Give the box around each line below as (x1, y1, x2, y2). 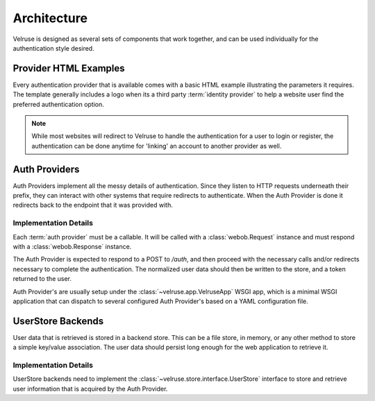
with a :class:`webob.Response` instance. (12, 243, 132, 251)
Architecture (12, 10, 88, 26)
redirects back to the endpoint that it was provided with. (12, 201, 173, 210)
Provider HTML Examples (12, 62, 125, 74)
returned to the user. (12, 275, 72, 283)
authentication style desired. (12, 44, 94, 52)
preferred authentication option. (12, 100, 104, 108)
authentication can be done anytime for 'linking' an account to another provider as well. (31, 142, 282, 150)
